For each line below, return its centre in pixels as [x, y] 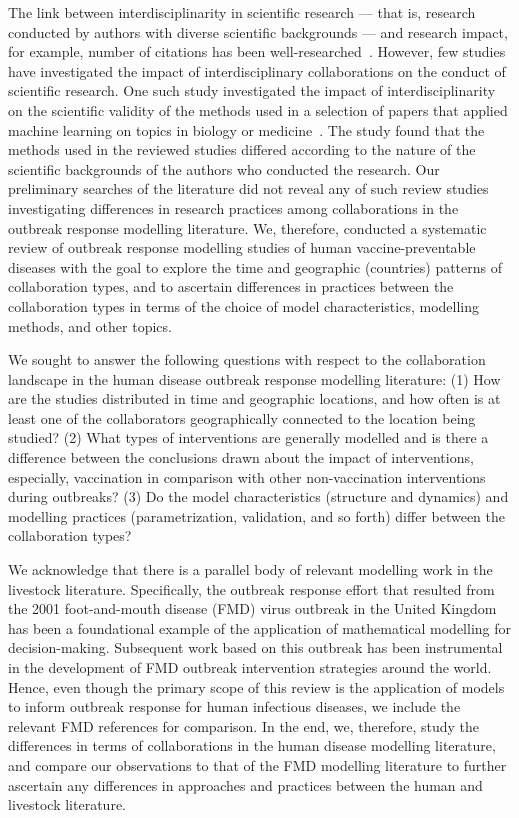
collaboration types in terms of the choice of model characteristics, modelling [244, 305]
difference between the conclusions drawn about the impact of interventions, [241, 457]
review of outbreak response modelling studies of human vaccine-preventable [242, 247]
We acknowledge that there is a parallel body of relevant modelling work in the [250, 569]
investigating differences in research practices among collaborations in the [233, 207]
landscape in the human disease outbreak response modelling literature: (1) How [254, 378]
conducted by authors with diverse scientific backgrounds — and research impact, [258, 31]
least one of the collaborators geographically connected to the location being [242, 417]
